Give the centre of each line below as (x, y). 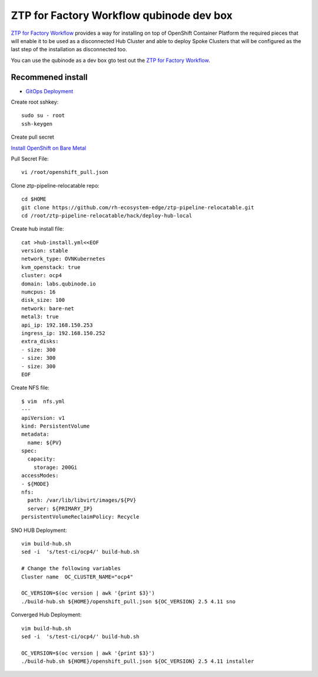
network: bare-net (48, 308)
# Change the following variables (71, 568)
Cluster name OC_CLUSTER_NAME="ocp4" (77, 577)
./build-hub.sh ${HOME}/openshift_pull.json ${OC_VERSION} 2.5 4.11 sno (128, 601)
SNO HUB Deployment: (39, 530)
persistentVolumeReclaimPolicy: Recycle (80, 517)
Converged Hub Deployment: (46, 615)
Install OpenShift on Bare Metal (49, 148)
